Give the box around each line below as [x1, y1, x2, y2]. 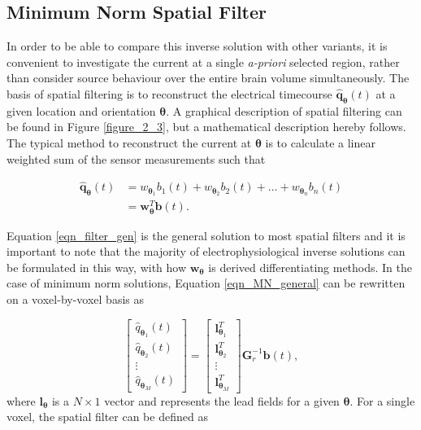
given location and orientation [7, 102, 156, 119]
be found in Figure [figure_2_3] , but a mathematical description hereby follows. [7, 118, 406, 135]
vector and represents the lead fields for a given [104, 392, 340, 409]
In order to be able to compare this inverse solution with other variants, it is [7, 37, 388, 55]
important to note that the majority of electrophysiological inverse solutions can [7, 243, 406, 260]
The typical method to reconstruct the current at [7, 134, 252, 151]
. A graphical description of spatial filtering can [166, 102, 402, 119]
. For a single [349, 392, 415, 409]
